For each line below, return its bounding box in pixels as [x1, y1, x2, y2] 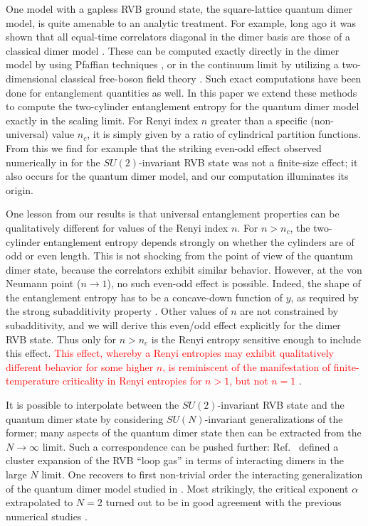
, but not [229, 373, 268, 388]
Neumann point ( [6, 276, 81, 291]
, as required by [290, 289, 359, 304]
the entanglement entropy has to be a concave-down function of [6, 289, 283, 304]
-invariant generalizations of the [204, 411, 343, 426]
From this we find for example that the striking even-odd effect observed [6, 140, 322, 155]
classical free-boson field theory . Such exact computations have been [61, 70, 362, 85]
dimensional [6, 70, 58, 85]
